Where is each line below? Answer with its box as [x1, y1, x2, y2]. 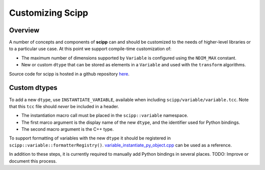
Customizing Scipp [9, 7, 88, 18]
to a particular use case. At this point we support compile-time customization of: [9, 46, 172, 52]
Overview [9, 26, 40, 34]
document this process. [9, 158, 57, 164]
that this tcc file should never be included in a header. [9, 103, 119, 109]
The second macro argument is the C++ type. [21, 126, 114, 132]
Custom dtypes [9, 84, 57, 92]
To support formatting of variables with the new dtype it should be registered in [9, 135, 171, 141]
